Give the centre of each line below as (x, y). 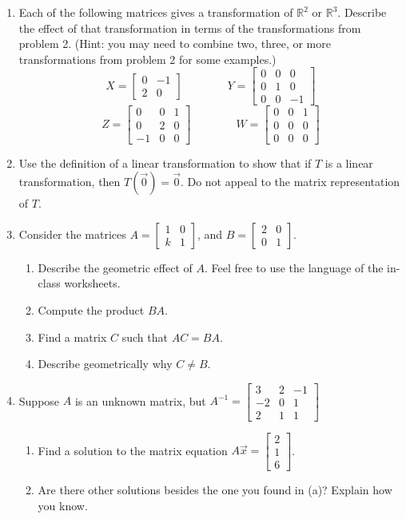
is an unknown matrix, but (140, 400)
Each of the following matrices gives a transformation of (156, 12)
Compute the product (91, 309)
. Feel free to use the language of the (294, 267)
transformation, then (70, 182)
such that (145, 337)
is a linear (349, 162)
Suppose (39, 400)
